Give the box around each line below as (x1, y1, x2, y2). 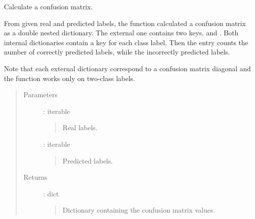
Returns (23, 172, 48, 182)
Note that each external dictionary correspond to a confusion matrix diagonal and (4, 63, 251, 73)
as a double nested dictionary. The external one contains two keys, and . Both (4, 27, 239, 38)
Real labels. (62, 122, 98, 133)
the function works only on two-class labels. (4, 73, 135, 83)
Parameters (23, 89, 57, 100)
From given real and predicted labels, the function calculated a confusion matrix (4, 18, 246, 28)
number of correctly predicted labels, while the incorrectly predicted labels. (4, 47, 230, 57)
